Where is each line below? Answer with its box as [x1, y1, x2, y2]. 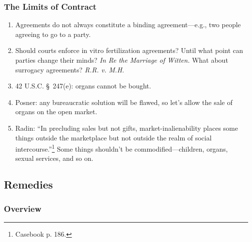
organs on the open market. [15, 106, 97, 117]
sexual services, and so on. [15, 153, 94, 163]
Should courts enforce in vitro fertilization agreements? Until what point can [15, 45, 243, 55]
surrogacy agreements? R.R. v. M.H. [15, 64, 125, 74]
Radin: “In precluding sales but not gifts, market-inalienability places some [15, 122, 238, 133]
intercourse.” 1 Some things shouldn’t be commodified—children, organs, [15, 142, 228, 154]
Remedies [4, 177, 53, 192]
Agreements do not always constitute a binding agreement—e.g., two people [15, 19, 241, 30]
